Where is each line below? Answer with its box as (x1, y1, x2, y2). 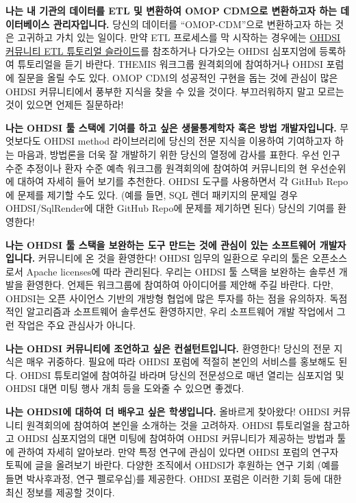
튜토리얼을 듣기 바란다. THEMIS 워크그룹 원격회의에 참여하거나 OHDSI (17, 57, 323, 71)
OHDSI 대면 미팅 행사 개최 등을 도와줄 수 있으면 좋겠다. (5, 381, 244, 395)
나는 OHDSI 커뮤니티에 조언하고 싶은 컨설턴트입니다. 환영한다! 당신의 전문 (5, 341, 331, 355)
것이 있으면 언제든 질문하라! (5, 97, 124, 112)
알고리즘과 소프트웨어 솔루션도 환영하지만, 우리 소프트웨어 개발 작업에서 (26, 304, 334, 319)
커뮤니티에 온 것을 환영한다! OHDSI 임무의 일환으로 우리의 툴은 (38, 251, 309, 265)
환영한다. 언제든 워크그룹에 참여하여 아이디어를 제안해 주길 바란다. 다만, (26, 278, 333, 292)
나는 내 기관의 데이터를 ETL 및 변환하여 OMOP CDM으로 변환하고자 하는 (5, 3, 337, 17)
